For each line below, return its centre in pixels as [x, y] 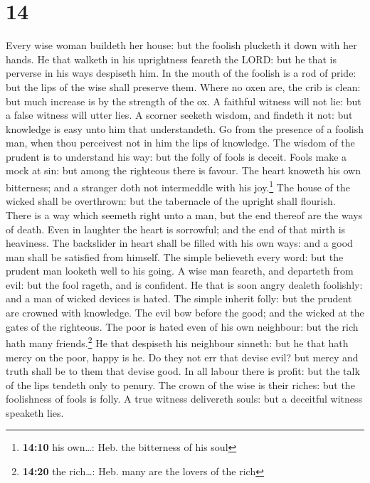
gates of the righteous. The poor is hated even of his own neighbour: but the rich [182, 326]
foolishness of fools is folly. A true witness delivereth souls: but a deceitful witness [184, 399]
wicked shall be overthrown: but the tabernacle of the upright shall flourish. [171, 201]
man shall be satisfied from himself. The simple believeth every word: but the [175, 256]
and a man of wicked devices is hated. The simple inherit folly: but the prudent [179, 298]
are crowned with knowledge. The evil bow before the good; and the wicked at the [185, 313]
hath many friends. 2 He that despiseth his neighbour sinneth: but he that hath [177, 342]
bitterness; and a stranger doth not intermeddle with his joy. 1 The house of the [178, 186]
